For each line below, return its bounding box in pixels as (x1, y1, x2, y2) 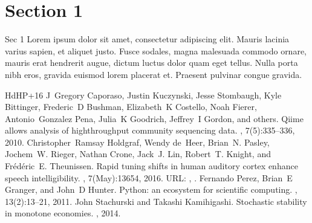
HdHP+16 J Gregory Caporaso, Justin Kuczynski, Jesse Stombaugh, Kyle (5, 88, 282, 101)
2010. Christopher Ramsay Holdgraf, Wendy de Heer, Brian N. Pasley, (5, 135, 270, 148)
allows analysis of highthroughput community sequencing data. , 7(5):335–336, (5, 124, 295, 137)
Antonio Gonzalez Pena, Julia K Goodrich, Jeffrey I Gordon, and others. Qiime (5, 112, 304, 124)
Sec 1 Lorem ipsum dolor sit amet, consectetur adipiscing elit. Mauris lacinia (5, 33, 290, 45)
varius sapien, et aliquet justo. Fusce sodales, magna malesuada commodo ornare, (5, 44, 307, 57)
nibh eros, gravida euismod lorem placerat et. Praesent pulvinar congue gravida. (5, 68, 302, 80)
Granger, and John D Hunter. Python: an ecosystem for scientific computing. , (5, 183, 297, 196)
